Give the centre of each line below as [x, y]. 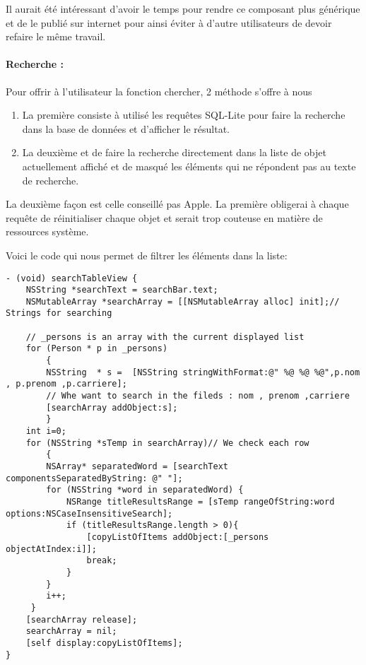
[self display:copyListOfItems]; [104, 643]
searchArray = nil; [71, 631]
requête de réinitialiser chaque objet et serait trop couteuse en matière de [164, 217]
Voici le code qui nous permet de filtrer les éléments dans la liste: [147, 255]
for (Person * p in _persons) [97, 349]
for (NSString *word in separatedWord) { [145, 490]
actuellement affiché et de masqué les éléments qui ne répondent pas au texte [189, 166]
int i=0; [46, 431]
